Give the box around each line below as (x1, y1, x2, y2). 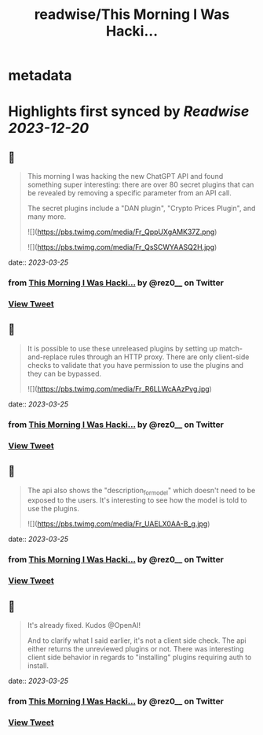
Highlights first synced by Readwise (8, 102, 250, 121)
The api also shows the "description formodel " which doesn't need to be (27, 485, 256, 497)
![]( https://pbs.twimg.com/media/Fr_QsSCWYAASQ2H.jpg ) (27, 243, 217, 252)
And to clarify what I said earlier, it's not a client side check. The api (27, 636, 247, 645)
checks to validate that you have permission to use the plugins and (27, 360, 244, 369)
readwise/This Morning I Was (34, 6, 230, 24)
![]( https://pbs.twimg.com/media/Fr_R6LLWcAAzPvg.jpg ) (27, 384, 212, 393)
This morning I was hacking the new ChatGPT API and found (27, 172, 224, 181)
